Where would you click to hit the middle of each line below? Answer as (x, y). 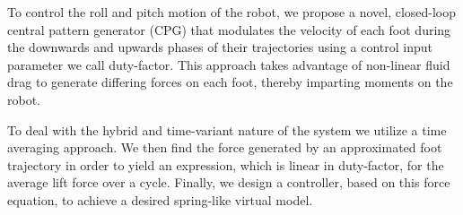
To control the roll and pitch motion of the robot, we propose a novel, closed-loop (232, 12)
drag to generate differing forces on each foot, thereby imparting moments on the (230, 82)
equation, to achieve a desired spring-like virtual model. (160, 199)
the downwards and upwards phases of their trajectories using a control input (220, 47)
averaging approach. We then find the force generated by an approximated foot (225, 147)
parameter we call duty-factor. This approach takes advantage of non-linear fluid (229, 64)
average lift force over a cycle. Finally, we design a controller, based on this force (229, 182)
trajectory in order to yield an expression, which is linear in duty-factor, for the (226, 164)
